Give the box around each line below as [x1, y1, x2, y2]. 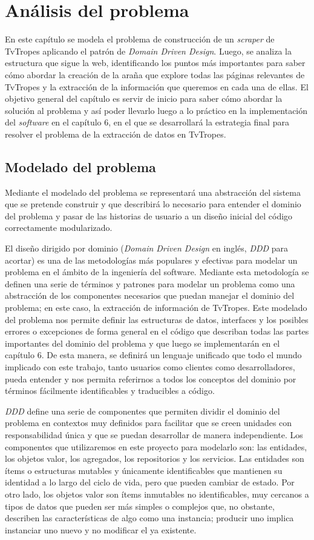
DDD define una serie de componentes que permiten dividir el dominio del [5, 404, 280, 417]
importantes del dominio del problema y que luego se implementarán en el [5, 336, 280, 349]
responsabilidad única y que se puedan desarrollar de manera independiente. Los [5, 428, 303, 441]
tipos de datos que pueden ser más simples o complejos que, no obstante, [5, 499, 275, 512]
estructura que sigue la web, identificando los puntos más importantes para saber [5, 56, 306, 69]
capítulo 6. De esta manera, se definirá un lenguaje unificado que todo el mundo [5, 348, 302, 361]
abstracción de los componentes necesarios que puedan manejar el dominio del [5, 289, 295, 302]
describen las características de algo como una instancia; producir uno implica [5, 512, 294, 524]
